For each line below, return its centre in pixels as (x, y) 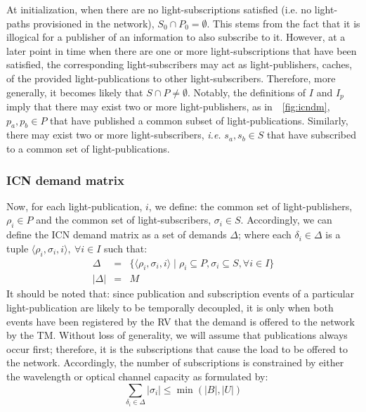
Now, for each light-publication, (74, 206)
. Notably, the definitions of (247, 92)
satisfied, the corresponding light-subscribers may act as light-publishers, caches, (179, 64)
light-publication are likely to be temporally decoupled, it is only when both (170, 308)
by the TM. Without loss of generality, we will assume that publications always (177, 335)
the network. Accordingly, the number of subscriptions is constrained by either (175, 362)
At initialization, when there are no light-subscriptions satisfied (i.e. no (159, 9)
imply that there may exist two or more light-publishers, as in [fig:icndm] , (168, 107)
